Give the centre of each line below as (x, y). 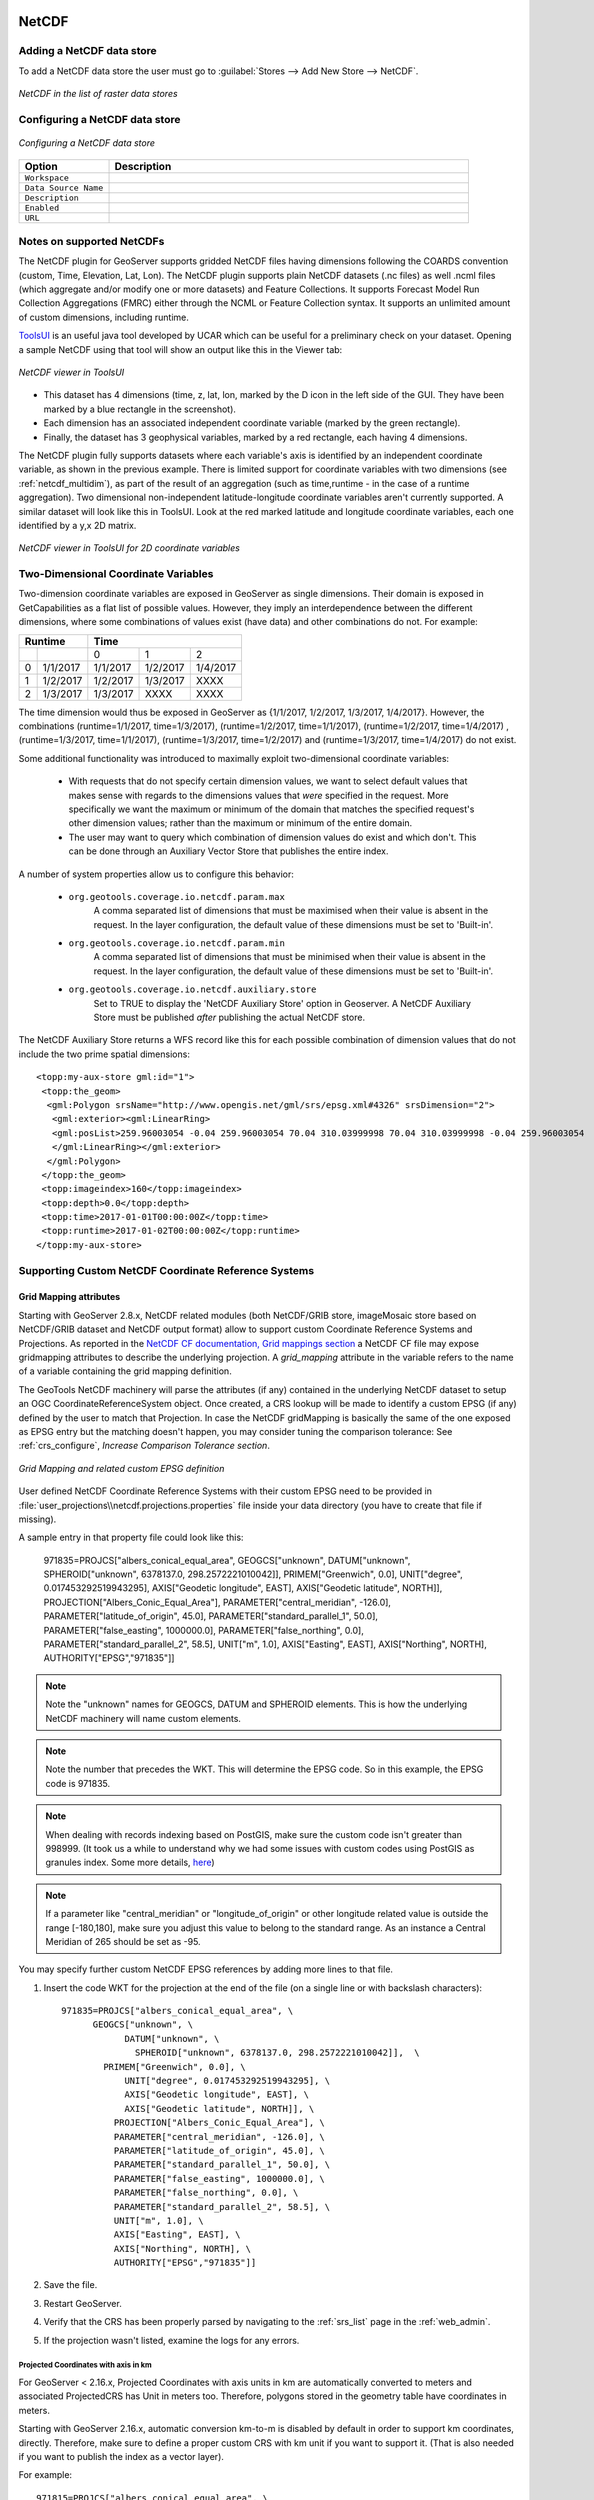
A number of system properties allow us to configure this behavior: (156, 874)
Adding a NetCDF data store (87, 51)
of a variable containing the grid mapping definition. (125, 1371)
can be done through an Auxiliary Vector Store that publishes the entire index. (228, 851)
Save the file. (70, 2285)
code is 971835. (78, 1783)
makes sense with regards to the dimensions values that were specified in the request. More (258, 795)
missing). (37, 1519)
